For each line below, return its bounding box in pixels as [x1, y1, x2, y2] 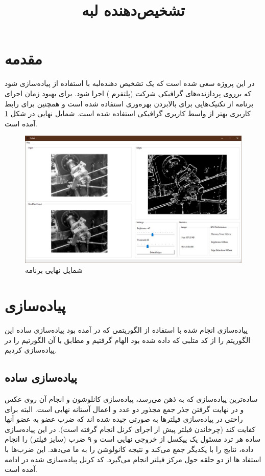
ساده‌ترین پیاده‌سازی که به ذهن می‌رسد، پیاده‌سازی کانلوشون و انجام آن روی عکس [5, 394, 258, 404]
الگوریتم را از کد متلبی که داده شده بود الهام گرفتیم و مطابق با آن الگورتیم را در [5, 334, 251, 345]
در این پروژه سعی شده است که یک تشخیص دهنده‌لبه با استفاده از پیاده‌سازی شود [5, 78, 255, 89]
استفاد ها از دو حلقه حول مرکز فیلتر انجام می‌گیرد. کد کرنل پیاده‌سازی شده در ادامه [5, 453, 261, 464]
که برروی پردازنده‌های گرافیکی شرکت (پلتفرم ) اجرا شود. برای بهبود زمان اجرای [5, 88, 252, 98]
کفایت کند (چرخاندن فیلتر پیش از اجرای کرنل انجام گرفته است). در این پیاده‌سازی [5, 423, 256, 434]
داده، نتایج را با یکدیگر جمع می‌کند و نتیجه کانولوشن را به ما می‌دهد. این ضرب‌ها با [5, 443, 254, 454]
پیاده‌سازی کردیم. [5, 344, 57, 355]
